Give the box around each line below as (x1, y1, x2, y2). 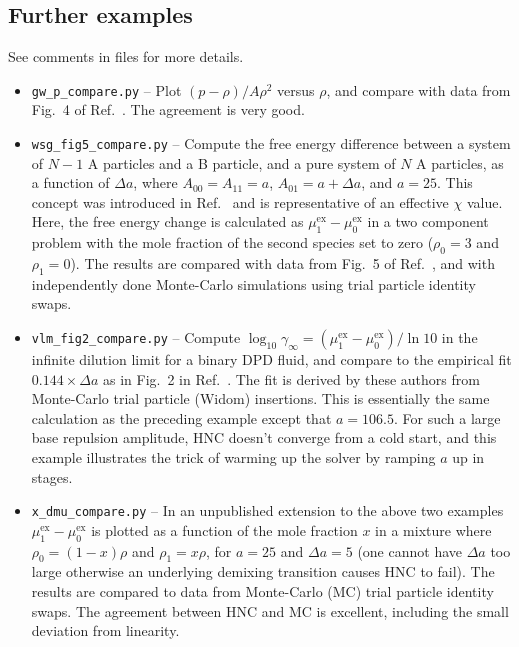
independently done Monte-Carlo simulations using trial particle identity (31, 273, 476, 294)
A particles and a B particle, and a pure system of (87, 152, 396, 173)
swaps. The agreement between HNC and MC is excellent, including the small (31, 600, 509, 621)
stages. (31, 466, 73, 487)
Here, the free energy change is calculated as (31, 211, 304, 232)
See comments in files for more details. (8, 46, 244, 67)
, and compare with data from (326, 79, 511, 100)
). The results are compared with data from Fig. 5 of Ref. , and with (70, 253, 495, 274)
